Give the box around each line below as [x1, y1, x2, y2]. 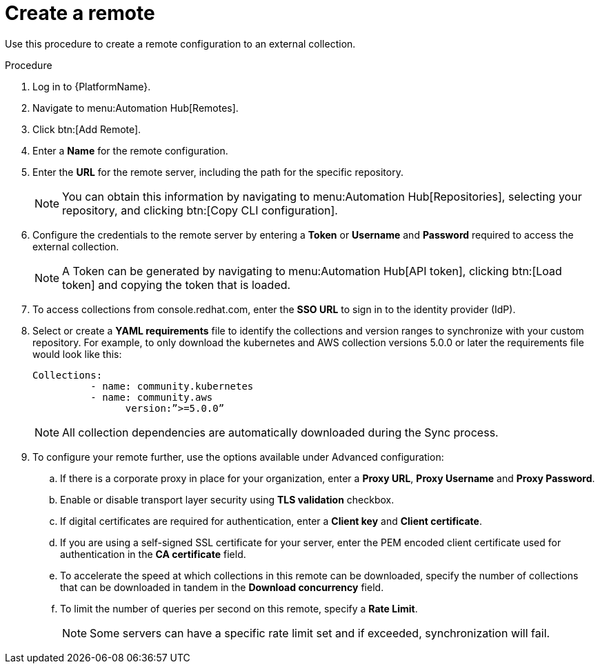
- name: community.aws [90, 391, 213, 403]
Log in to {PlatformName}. [32, 80, 151, 92]
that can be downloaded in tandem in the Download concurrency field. [60, 581, 384, 593]
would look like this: [32, 348, 122, 360]
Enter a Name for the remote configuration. [32, 144, 228, 157]
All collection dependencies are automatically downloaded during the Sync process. [62, 425, 499, 439]
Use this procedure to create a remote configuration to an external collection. [5, 37, 356, 50]
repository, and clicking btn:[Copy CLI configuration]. [62, 203, 338, 217]
